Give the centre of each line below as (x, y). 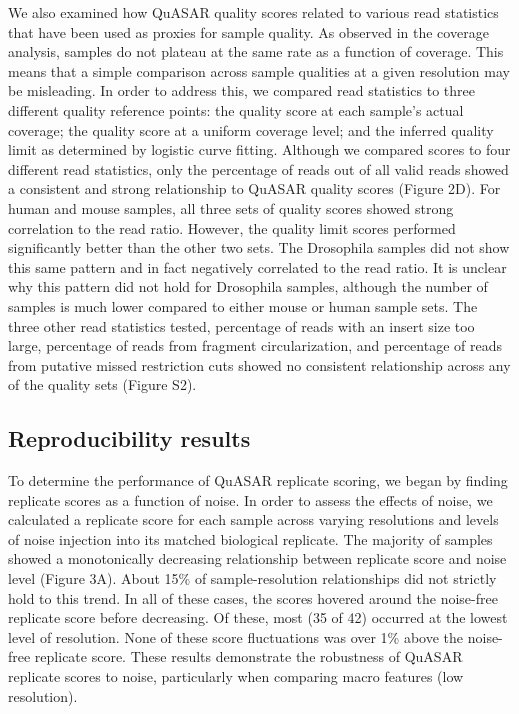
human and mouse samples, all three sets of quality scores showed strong (231, 207)
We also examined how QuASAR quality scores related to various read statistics (253, 12)
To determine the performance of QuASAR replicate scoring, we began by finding (258, 480)
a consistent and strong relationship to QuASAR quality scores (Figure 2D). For (254, 188)
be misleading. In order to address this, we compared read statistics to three (242, 90)
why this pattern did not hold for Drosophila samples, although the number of (248, 286)
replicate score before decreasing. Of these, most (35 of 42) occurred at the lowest (258, 617)
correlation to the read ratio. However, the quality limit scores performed (232, 227)
